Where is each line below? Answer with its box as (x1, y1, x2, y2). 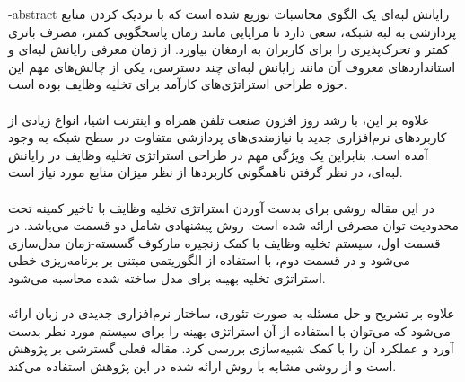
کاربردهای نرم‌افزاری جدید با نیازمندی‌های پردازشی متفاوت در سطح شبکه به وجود (8, 128, 447, 147)
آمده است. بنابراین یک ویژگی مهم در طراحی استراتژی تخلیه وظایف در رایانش (8, 145, 428, 164)
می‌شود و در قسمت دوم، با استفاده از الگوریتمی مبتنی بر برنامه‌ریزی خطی (8, 251, 411, 270)
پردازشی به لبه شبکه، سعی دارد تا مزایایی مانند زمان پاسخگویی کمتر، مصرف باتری (8, 22, 457, 40)
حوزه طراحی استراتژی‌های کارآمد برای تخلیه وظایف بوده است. (8, 75, 347, 93)
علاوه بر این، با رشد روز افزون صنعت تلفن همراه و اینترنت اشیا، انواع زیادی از (8, 110, 430, 129)
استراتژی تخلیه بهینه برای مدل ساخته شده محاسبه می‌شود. (8, 268, 326, 287)
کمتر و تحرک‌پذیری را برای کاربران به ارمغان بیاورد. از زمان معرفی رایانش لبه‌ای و (8, 40, 450, 58)
